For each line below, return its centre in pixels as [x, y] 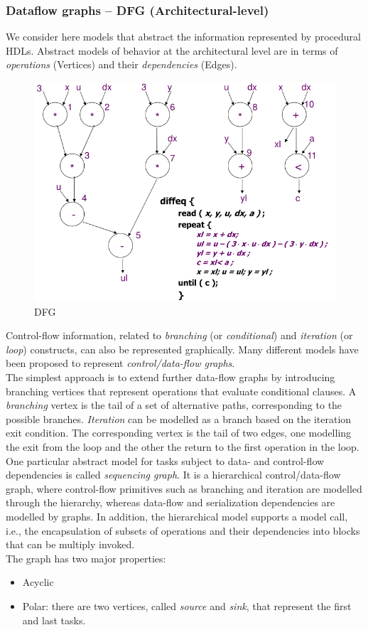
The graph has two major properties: [86, 558]
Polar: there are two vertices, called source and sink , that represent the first [187, 605]
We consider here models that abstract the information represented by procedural [183, 37]
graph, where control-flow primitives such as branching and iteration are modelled [184, 488]
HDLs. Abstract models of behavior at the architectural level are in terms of [172, 50]
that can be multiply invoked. [70, 544]
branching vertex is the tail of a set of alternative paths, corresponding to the [174, 405]
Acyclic [38, 582]
